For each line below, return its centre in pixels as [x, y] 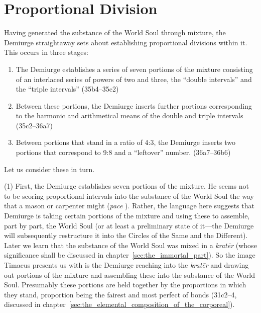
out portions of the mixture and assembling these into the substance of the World [129, 275]
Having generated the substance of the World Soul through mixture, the [115, 32]
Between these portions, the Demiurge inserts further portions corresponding [134, 105]
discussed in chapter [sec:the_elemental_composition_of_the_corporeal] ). [119, 304]
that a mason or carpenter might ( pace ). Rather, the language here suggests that [129, 206]
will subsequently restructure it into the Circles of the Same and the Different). [126, 235]
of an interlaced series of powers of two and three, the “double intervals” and [134, 79]
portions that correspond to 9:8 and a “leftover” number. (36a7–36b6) [123, 152]
